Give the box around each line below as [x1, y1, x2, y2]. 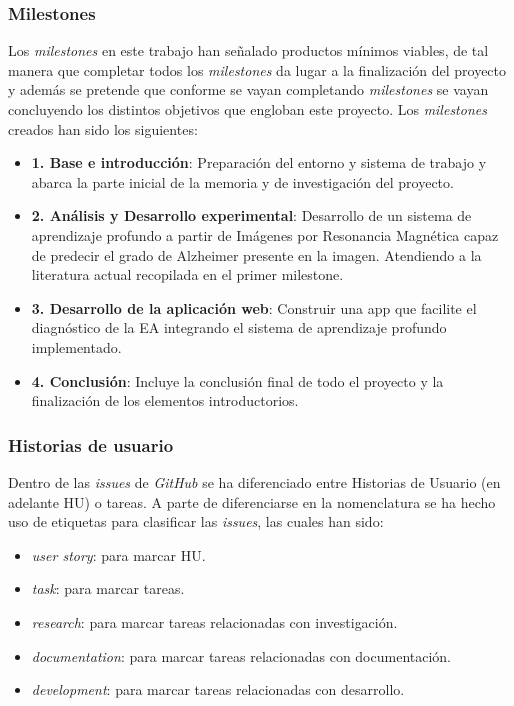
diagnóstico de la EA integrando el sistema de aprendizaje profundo [31, 317, 447, 338]
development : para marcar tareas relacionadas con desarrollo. [31, 679, 405, 700]
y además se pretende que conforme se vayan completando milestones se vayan [8, 79, 489, 100]
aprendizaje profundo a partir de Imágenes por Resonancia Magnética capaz [31, 224, 499, 245]
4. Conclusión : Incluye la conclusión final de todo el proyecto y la [31, 370, 444, 391]
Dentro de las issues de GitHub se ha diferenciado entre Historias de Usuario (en [8, 471, 501, 492]
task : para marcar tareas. [31, 578, 185, 599]
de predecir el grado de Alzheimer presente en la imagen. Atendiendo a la [31, 244, 482, 265]
